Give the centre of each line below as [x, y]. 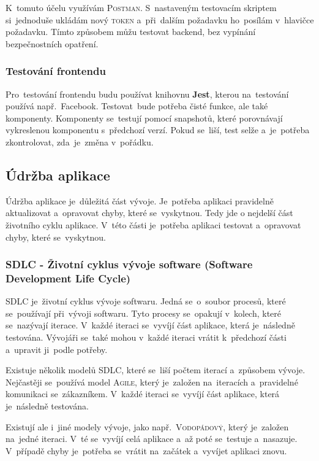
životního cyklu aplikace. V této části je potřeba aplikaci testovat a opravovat [153, 224]
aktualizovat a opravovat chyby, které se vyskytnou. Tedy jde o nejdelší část [149, 213]
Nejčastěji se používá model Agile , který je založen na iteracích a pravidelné [152, 382]
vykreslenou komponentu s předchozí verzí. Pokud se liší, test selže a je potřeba [158, 130]
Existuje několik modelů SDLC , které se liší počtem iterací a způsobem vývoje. [156, 370]
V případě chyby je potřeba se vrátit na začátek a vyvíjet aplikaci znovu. [146, 450]
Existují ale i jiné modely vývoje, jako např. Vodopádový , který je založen [147, 426]
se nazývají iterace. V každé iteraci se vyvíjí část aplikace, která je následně [150, 325]
